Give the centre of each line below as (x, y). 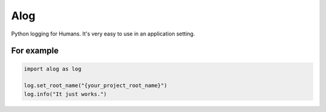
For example (35, 51)
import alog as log (53, 69)
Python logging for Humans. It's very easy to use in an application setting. (103, 34)
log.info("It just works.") (65, 94)
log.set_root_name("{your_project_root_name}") (95, 86)
